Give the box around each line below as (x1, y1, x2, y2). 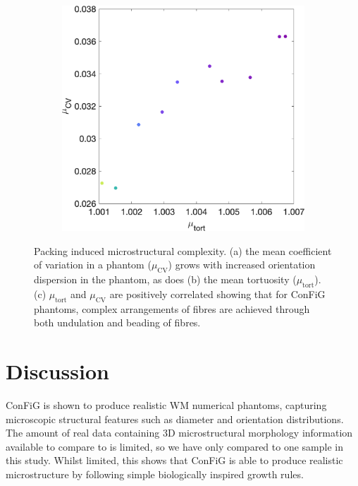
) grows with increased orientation (168, 257, 316, 272)
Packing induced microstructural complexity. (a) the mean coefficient (34, 243, 332, 258)
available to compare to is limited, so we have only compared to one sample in (6, 439, 343, 454)
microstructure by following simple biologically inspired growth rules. (6, 466, 304, 481)
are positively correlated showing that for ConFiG (109, 286, 326, 301)
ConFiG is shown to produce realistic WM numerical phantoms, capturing (6, 397, 327, 412)
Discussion (6, 357, 109, 386)
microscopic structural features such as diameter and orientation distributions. (6, 411, 344, 426)
